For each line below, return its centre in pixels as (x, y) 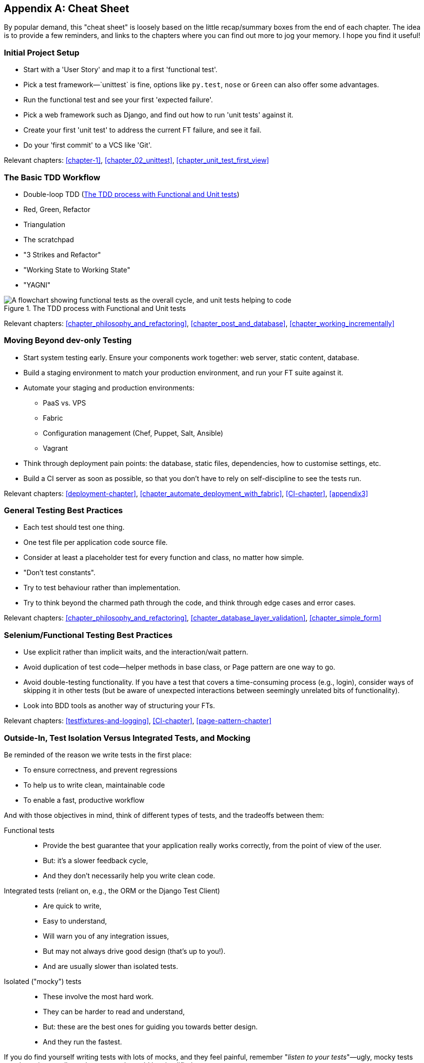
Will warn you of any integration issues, (106, 936)
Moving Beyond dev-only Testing (68, 340)
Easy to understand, (75, 921)
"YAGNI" (37, 285)
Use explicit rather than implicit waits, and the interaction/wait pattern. (136, 652)
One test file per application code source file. (96, 542)
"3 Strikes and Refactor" (62, 254)
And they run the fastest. (83, 1042)
